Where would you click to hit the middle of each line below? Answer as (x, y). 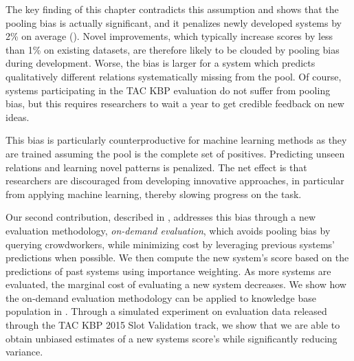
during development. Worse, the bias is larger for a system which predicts (161, 63)
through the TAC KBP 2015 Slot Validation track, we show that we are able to (173, 325)
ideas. (18, 117)
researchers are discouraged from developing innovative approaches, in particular (175, 180)
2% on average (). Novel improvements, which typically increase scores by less (169, 36)
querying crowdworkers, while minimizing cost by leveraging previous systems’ (170, 244)
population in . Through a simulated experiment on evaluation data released (166, 311)
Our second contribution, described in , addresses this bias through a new (161, 217)
